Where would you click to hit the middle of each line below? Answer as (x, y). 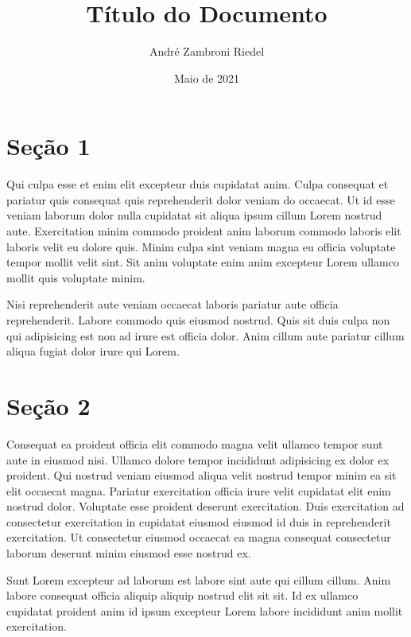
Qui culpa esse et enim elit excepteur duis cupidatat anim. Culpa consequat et (198, 184)
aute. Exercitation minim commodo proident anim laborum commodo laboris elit (204, 231)
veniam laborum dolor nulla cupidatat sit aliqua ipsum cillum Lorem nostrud (194, 215)
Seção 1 (48, 146)
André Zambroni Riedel (207, 51)
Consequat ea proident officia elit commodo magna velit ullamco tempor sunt (195, 443)
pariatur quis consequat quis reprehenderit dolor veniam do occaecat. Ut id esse (201, 199)
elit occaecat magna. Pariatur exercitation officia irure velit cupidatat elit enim (199, 490)
